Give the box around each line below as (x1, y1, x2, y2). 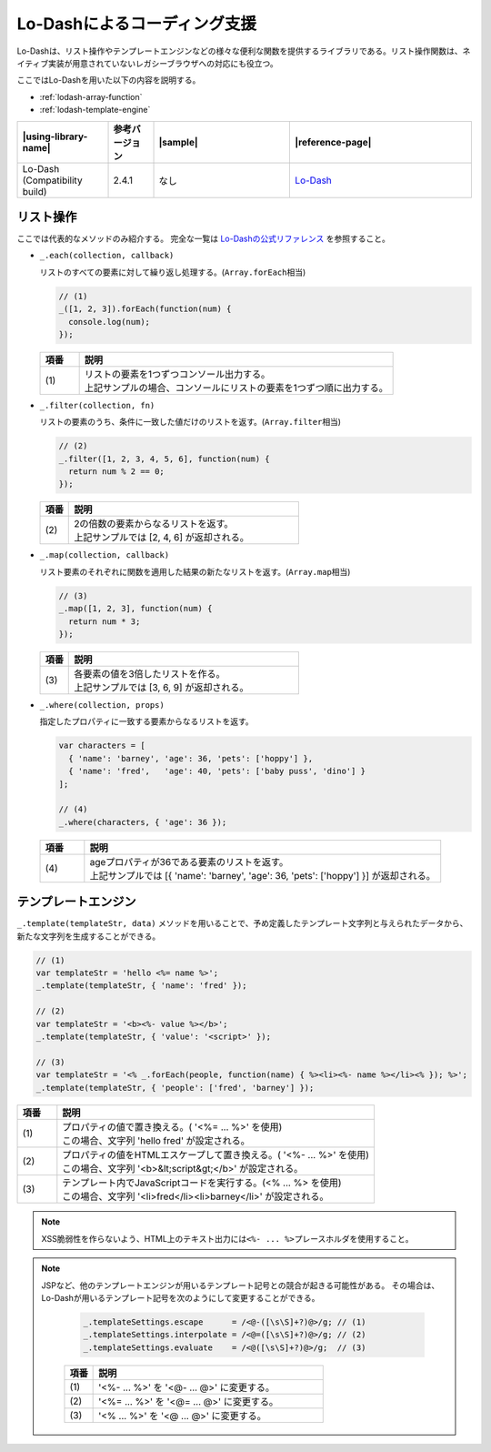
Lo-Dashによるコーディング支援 (16, 14, 256, 34)
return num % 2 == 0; (68, 467, 165, 477)
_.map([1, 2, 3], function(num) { (58, 603, 213, 614)
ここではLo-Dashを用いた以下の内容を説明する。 (16, 75, 201, 86)
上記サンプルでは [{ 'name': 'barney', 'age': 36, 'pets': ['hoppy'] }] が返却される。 (89, 869, 436, 882)
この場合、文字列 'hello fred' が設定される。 (62, 1134, 250, 1147)
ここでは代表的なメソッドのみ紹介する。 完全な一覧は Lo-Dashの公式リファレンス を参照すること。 (16, 233, 390, 245)
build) (22, 185, 47, 197)
